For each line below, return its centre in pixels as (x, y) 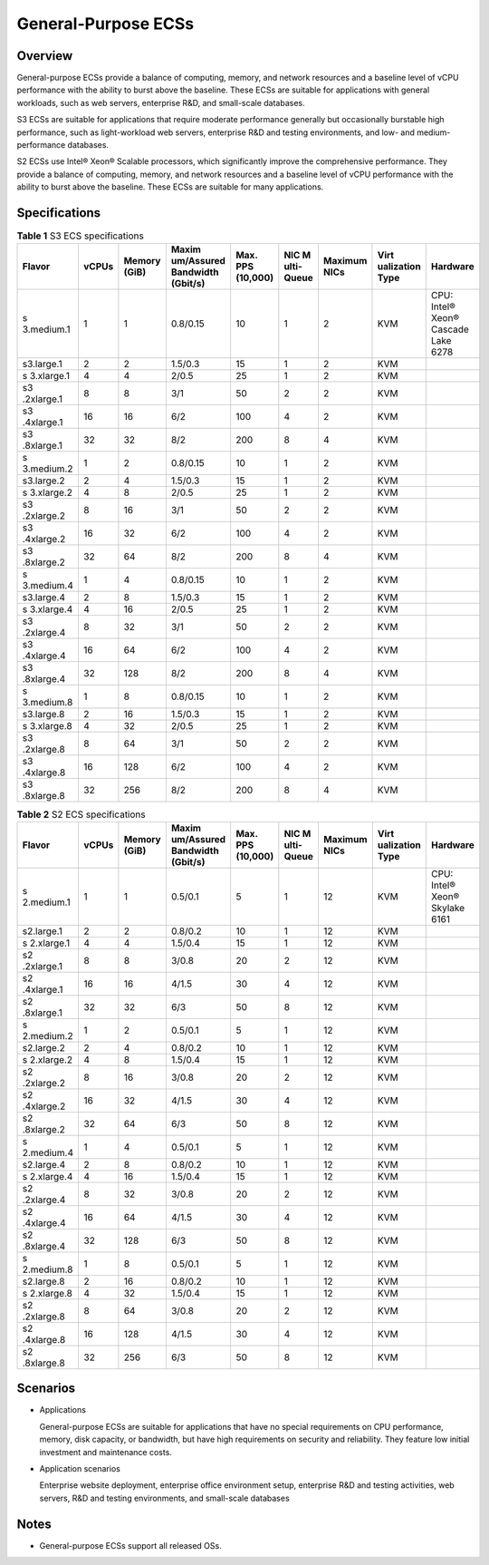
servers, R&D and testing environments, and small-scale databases (164, 1498)
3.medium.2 (48, 469)
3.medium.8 (48, 703)
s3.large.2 (43, 481)
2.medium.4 (48, 1152)
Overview (45, 56)
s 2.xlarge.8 (47, 1293)
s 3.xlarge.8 (47, 726)
